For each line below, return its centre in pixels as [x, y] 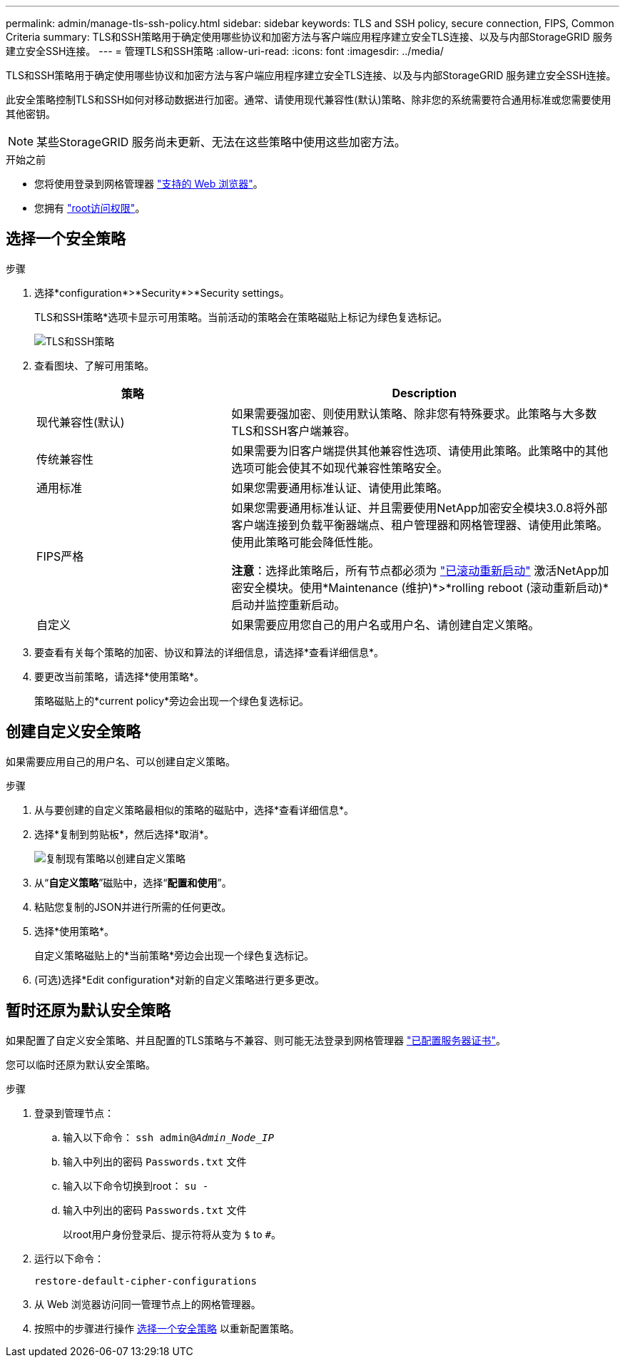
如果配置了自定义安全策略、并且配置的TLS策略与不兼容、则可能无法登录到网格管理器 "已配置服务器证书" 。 [256, 1040]
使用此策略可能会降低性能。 [306, 542]
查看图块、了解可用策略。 [94, 365]
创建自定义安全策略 [73, 732]
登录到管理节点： [74, 1113]
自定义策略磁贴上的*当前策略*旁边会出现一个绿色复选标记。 [174, 955]
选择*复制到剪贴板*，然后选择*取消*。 [125, 834]
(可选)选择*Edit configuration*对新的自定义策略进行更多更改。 [180, 979]
